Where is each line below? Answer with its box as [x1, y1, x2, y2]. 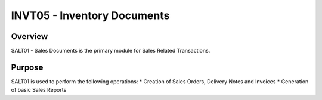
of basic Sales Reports [11, 86, 67, 93]
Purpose [11, 62, 44, 72]
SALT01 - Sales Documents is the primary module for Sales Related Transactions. [11, 47, 210, 54]
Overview [11, 31, 48, 41]
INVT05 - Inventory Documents [11, 9, 170, 22]
